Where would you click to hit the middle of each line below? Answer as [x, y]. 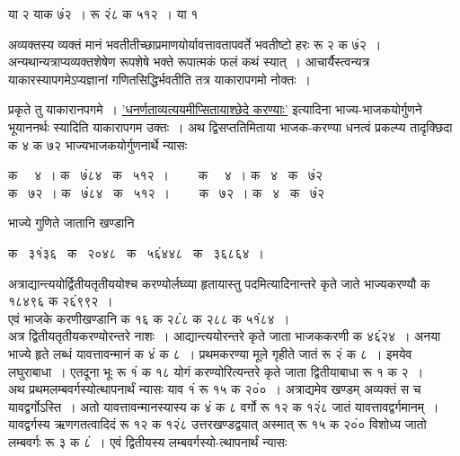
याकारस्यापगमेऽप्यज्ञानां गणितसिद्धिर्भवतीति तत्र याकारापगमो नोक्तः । [159, 79]
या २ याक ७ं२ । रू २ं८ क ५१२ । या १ [103, 13]
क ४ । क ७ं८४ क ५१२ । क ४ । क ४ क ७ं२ [166, 175]
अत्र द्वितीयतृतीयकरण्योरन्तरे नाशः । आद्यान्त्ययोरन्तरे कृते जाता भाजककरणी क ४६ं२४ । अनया [225, 336]
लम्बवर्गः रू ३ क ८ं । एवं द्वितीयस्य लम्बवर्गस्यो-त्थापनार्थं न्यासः [148, 441]
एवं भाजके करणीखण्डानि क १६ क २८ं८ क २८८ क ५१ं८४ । [149, 318]
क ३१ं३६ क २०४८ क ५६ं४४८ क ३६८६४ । [136, 252]
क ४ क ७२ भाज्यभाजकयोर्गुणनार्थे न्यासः [98, 144]
